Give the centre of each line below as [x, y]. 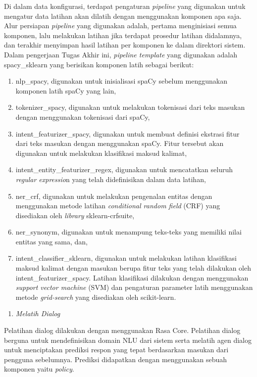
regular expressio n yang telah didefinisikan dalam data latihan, [111, 179]
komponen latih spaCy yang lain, [66, 90]
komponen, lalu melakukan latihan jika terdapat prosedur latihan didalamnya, [123, 35]
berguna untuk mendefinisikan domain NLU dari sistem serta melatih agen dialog [128, 340]
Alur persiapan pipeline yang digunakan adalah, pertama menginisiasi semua [120, 25]
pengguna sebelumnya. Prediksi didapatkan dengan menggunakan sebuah [116, 359]
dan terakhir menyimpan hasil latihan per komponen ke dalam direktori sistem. [125, 45]
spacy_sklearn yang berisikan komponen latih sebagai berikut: [99, 64]
